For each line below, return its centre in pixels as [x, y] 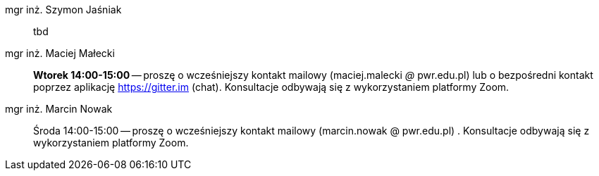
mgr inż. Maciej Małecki [60, 53]
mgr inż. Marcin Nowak [59, 109]
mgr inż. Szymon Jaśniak [63, 10]
